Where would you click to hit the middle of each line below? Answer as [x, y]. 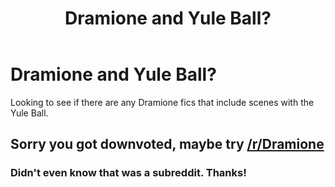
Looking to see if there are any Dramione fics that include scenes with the [162, 102]
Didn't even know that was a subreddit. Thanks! [128, 173]
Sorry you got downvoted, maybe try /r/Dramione [167, 144]
